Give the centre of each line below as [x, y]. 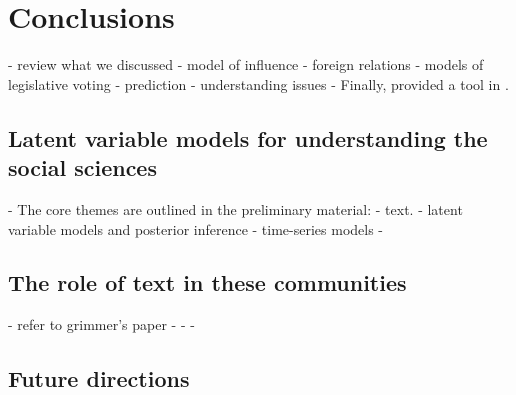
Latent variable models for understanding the [248, 137]
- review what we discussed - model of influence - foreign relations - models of [246, 64]
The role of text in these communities [207, 282]
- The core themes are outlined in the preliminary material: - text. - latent [235, 208]
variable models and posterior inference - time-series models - [196, 228]
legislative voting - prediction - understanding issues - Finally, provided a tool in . [258, 83]
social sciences [82, 167]
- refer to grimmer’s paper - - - [101, 324]
